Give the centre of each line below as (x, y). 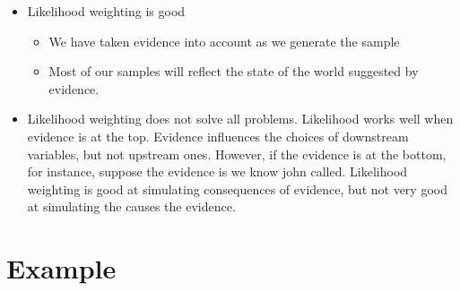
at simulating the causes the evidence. (131, 206)
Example (61, 268)
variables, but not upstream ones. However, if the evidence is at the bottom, (237, 154)
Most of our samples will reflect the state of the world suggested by (234, 71)
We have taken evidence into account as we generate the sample (224, 41)
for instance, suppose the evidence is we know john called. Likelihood (217, 171)
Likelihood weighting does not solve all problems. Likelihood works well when (240, 119)
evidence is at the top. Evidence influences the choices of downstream (218, 136)
